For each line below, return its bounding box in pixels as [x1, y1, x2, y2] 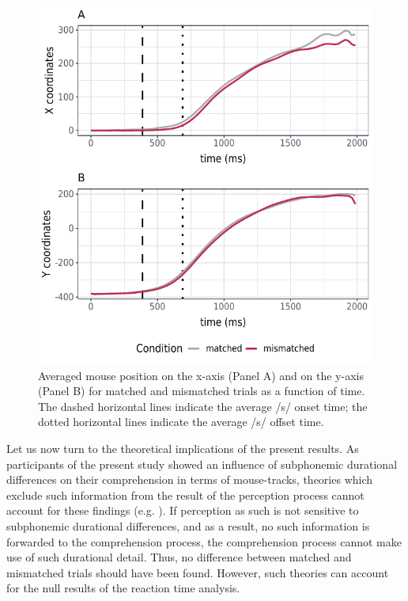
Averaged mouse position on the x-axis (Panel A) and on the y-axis [38, 367, 364, 383]
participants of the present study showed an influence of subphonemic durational [6, 455, 398, 472]
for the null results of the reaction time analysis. [6, 580, 240, 596]
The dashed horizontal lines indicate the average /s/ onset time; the [38, 397, 368, 414]
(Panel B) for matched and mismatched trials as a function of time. [38, 382, 365, 399]
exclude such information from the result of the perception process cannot [6, 486, 365, 503]
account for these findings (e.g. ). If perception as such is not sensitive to [6, 502, 359, 519]
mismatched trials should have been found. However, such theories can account [6, 564, 389, 580]
